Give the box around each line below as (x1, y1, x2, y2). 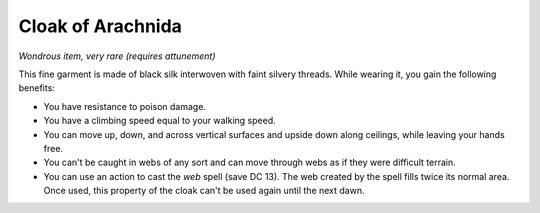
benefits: (18, 82, 55, 94)
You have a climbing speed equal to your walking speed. (43, 115, 276, 127)
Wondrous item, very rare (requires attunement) (18, 50, 216, 62)
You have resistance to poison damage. (43, 100, 207, 112)
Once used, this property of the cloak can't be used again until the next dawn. (43, 185, 365, 197)
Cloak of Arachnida (18, 15, 182, 37)
